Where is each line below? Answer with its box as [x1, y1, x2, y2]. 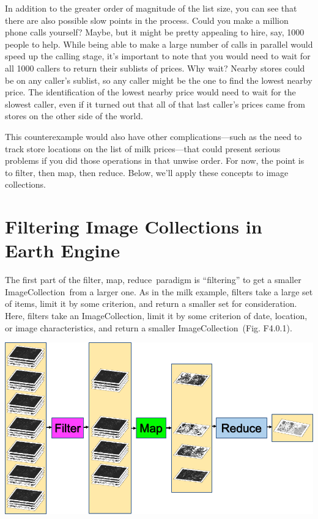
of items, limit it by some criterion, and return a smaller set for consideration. [5, 297, 297, 310]
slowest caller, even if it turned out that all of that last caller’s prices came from [5, 97, 305, 110]
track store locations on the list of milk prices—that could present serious [5, 142, 281, 155]
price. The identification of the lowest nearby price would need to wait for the [5, 86, 296, 98]
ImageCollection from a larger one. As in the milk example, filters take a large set [5, 285, 313, 298]
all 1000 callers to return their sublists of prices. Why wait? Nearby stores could [5, 61, 305, 74]
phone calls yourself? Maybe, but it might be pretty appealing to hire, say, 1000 [5, 26, 305, 39]
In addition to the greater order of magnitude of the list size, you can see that [5, 2, 297, 14]
